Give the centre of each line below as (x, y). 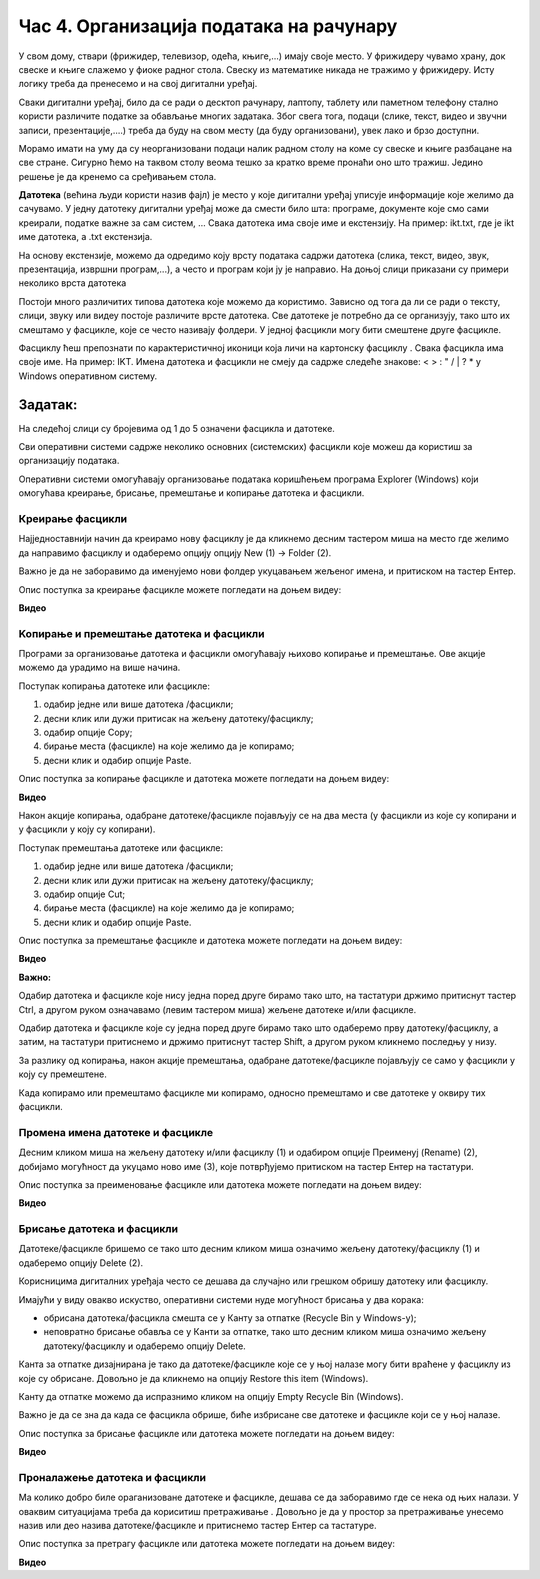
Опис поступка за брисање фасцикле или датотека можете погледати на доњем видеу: (206, 1433)
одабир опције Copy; (88, 732)
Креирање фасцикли (73, 518)
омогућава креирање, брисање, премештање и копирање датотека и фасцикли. (191, 493)
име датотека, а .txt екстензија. (85, 237)
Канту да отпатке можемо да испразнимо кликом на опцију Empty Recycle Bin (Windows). (211, 1396)
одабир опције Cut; (84, 894)
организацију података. (69, 461)
